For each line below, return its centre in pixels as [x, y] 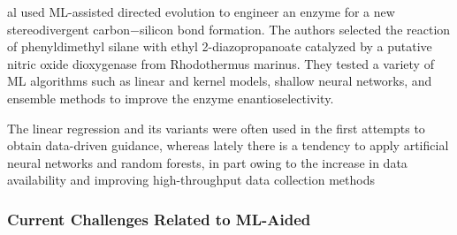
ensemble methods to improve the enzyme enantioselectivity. [171, 98]
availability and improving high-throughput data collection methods [191, 180]
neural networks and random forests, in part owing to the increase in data [207, 162]
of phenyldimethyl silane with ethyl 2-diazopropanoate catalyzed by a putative [220, 46]
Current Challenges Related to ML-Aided [159, 219]
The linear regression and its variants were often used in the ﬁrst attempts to [216, 128]
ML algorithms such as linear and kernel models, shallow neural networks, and [220, 81]
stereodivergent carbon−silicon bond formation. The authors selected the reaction [229, 29]
